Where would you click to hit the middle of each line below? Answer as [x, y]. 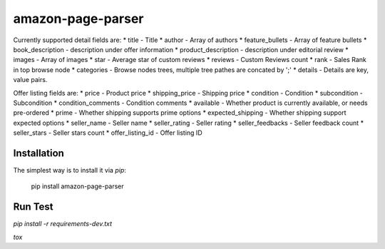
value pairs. [30, 80]
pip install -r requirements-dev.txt [63, 224]
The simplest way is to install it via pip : [70, 170]
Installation [38, 153]
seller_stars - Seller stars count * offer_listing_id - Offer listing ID [108, 133]
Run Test [33, 207]
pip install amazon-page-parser [77, 186]
